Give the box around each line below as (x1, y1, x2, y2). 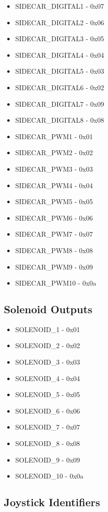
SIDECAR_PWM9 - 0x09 (15, 261, 93, 272)
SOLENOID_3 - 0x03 (15, 357, 80, 367)
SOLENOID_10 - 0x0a (15, 471, 83, 481)
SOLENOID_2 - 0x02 (15, 340, 80, 351)
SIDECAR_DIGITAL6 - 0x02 (15, 82, 104, 92)
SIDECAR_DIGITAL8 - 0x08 (15, 115, 104, 125)
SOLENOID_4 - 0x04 (15, 373, 80, 383)
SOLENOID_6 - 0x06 (15, 405, 80, 416)
